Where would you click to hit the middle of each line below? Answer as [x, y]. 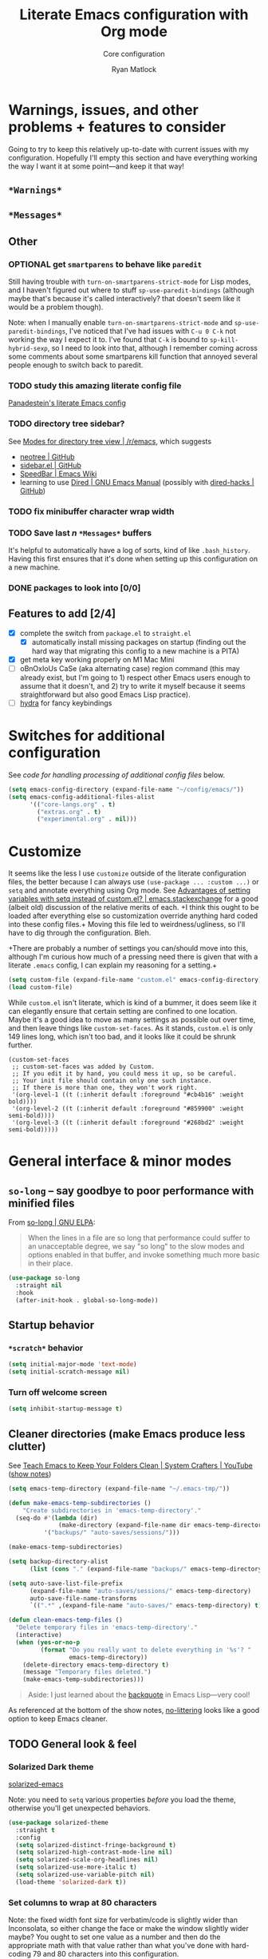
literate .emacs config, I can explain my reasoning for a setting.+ [113, 965]
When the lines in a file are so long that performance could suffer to [139, 1238]
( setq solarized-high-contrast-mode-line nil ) [94, 1852]
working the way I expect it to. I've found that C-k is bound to [108, 340]
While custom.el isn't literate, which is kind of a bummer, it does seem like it [132, 1003]
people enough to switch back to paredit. [76, 365]
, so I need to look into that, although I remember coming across [152, 348]
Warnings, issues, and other [104, 110]
